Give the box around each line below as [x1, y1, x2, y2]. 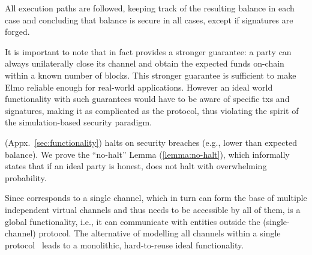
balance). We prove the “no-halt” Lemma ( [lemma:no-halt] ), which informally [5, 148, 290, 160]
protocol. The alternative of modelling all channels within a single [38, 227, 281, 239]
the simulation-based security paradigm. [5, 116, 152, 128]
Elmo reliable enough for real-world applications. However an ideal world [5, 80, 273, 93]
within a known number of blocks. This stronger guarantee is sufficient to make [5, 68, 296, 81]
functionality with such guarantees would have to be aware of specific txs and [5, 92, 290, 105]
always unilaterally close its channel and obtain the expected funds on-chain [5, 57, 284, 70]
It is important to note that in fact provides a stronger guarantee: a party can [5, 45, 292, 58]
